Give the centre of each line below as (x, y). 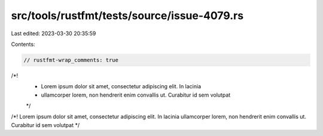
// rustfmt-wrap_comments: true (71, 60)
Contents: (23, 44)
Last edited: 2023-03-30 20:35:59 (54, 33)
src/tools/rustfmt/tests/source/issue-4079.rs (127, 16)
